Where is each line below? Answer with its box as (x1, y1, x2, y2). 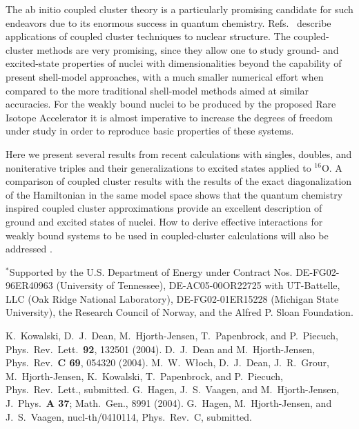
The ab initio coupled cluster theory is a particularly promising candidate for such (6, 2, 353, 16)
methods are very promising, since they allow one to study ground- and (37, 42, 339, 57)
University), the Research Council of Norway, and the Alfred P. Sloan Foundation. (6, 305, 353, 319)
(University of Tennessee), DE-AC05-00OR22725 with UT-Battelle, (56, 278, 340, 292)
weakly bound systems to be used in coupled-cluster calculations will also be (6, 228, 329, 242)
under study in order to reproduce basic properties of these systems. (6, 123, 294, 138)
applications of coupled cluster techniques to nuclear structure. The (6, 29, 291, 43)
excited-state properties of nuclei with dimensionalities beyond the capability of (6, 56, 342, 70)
